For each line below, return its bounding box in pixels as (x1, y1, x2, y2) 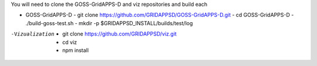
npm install (62, 47, 89, 54)
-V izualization (11, 31, 55, 37)
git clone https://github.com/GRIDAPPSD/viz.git (62, 30, 177, 37)
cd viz (62, 39, 77, 46)
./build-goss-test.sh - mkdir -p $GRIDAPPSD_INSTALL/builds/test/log (25, 19, 193, 26)
